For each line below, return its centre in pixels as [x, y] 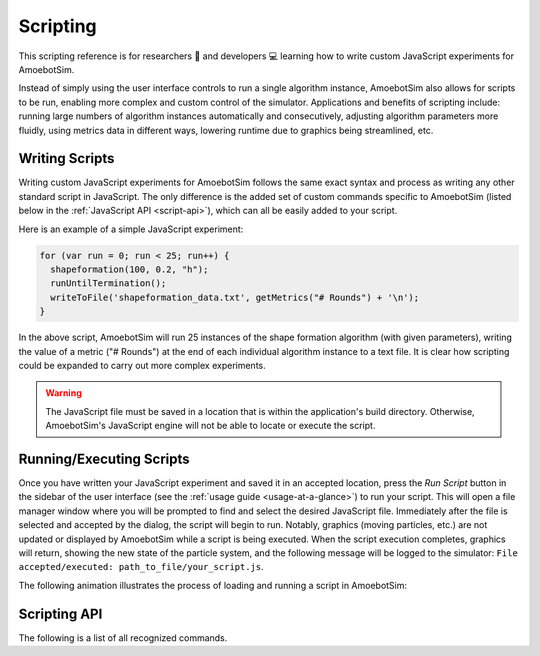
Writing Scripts [66, 158]
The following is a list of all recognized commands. [123, 637]
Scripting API [60, 613]
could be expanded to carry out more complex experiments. [142, 365]
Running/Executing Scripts [104, 458]
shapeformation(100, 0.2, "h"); [129, 269]
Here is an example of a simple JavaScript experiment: [131, 229]
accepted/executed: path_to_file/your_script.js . [141, 567]
